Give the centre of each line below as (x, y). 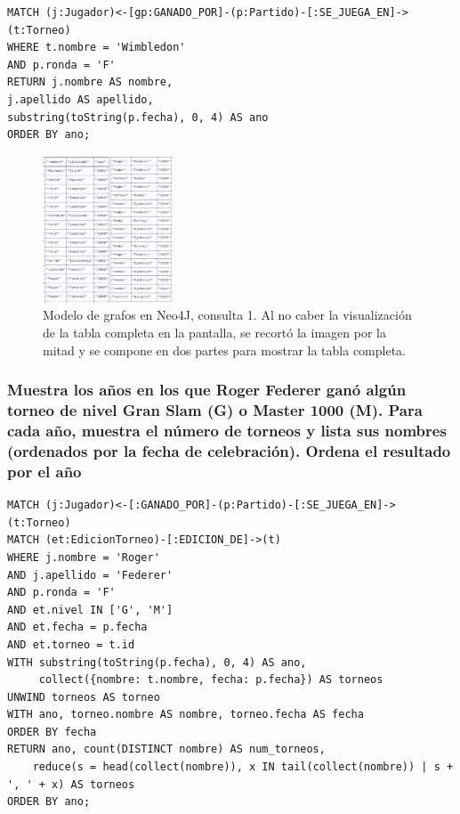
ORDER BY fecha (52, 732)
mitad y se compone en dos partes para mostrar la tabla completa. (224, 350)
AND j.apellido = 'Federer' (90, 575)
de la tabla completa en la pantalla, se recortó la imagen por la (214, 333)
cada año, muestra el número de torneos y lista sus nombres (227, 431)
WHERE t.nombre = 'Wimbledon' (97, 48)
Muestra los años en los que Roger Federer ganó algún (207, 390)
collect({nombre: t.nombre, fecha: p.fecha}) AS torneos (211, 680)
